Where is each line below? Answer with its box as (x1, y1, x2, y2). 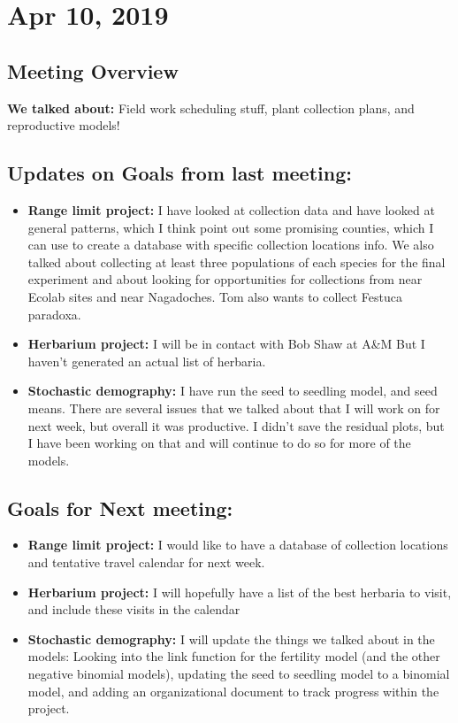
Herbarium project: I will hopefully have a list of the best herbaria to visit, (27, 582, 452, 601)
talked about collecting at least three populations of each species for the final (27, 252, 446, 271)
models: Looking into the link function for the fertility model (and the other (27, 647, 440, 665)
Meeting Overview (7, 57, 179, 84)
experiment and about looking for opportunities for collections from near (27, 270, 423, 288)
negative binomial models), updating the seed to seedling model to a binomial (27, 665, 450, 683)
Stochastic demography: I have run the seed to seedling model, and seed (27, 381, 438, 400)
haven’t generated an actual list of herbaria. (27, 351, 266, 370)
